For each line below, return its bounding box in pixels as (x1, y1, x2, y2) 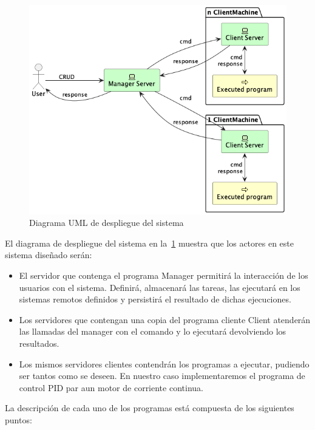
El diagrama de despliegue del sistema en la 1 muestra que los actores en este (5, 236, 294, 249)
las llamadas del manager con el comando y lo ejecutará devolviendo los (19, 325, 286, 338)
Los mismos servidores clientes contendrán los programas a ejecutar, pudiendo (19, 357, 310, 370)
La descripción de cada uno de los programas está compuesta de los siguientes (5, 401, 294, 414)
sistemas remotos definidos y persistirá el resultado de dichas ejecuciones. (19, 293, 291, 305)
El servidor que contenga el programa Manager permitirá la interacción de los (19, 269, 308, 282)
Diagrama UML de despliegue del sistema (29, 216, 184, 229)
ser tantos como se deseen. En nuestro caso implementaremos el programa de (19, 369, 305, 382)
